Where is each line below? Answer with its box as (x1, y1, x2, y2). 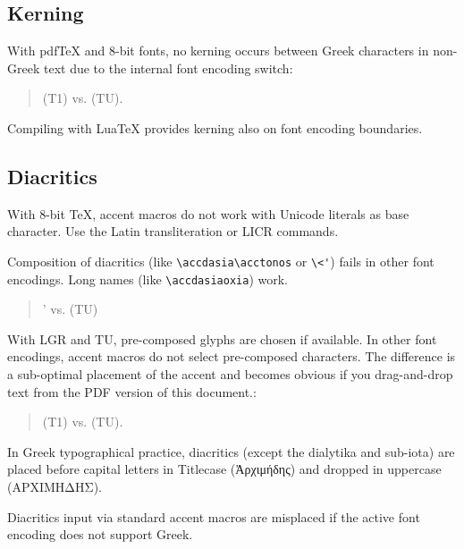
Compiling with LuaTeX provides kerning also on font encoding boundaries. (7, 118, 423, 137)
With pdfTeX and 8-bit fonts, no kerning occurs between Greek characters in (7, 41, 429, 60)
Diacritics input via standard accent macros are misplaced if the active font (7, 507, 420, 526)
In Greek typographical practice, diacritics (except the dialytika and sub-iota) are (7, 442, 455, 460)
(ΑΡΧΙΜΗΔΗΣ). (7, 477, 102, 496)
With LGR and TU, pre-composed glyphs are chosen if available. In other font (7, 329, 437, 348)
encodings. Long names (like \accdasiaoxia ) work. (7, 269, 288, 288)
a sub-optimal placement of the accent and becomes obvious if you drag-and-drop (7, 365, 453, 384)
